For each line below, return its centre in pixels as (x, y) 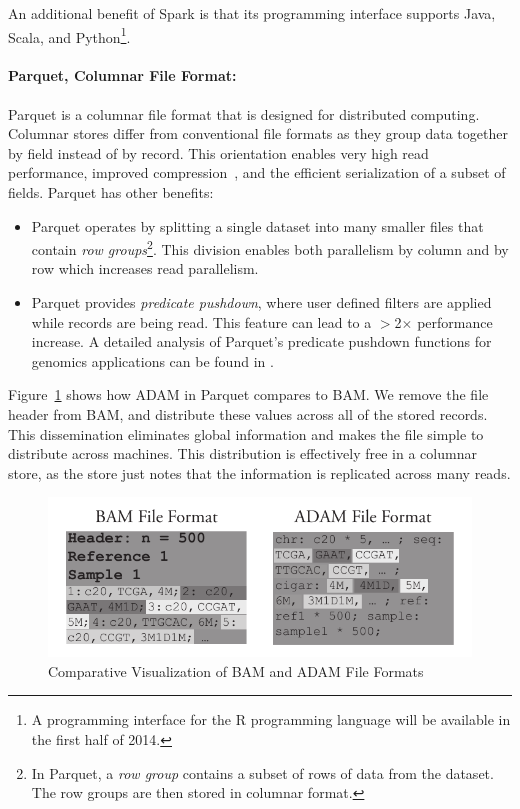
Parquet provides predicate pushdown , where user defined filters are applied (261, 302)
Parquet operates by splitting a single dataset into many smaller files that (257, 225)
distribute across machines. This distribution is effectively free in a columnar (242, 453)
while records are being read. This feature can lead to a (201, 321)
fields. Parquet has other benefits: (111, 192)
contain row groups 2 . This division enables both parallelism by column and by (270, 247)
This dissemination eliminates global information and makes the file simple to (246, 433)
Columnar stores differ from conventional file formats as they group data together (258, 133)
